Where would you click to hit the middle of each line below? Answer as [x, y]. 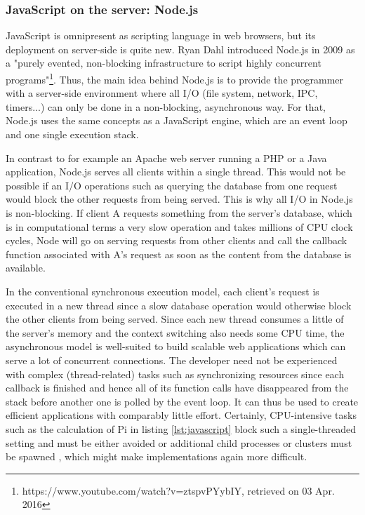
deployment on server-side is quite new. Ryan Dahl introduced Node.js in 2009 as [180, 49]
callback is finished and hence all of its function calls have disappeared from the [177, 388]
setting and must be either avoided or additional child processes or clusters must [179, 442]
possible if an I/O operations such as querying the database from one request [172, 185]
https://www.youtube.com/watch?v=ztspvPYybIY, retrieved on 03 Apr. [178, 490]
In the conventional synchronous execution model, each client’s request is [162, 291]
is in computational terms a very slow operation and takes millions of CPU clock [179, 226]
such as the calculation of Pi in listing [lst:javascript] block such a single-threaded [181, 428]
